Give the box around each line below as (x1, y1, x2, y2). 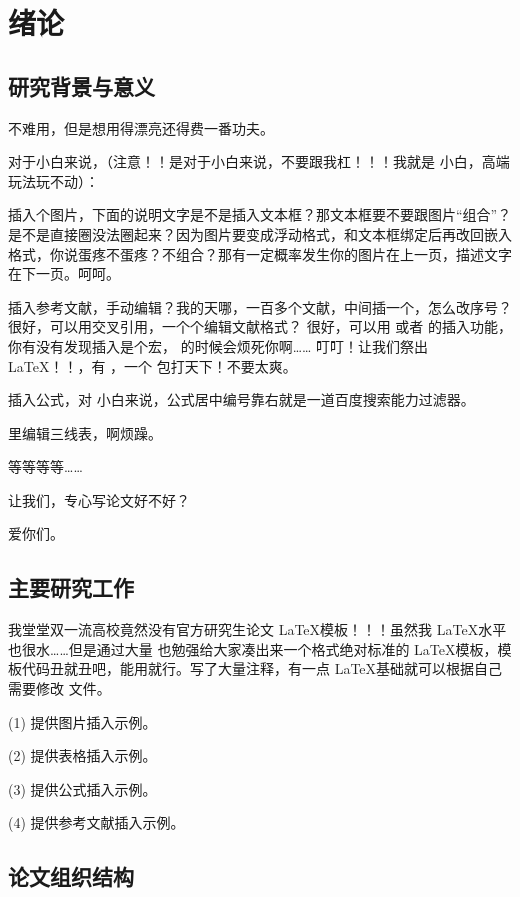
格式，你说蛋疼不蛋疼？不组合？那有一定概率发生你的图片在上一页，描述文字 (8, 243, 512, 264)
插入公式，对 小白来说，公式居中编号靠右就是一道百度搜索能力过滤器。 (8, 389, 475, 410)
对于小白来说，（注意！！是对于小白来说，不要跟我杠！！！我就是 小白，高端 (8, 151, 510, 172)
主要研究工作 (8, 572, 134, 603)
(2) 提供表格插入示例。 (8, 745, 157, 766)
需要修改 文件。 (8, 678, 111, 699)
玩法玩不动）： (8, 170, 99, 191)
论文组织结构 (8, 861, 134, 892)
